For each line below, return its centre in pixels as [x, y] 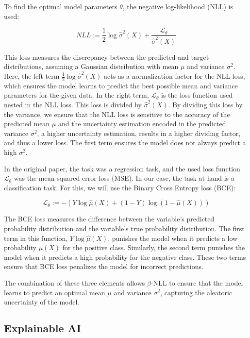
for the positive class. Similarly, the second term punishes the [154, 247]
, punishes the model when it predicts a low [173, 238]
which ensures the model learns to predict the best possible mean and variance [121, 85]
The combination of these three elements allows [75, 282]
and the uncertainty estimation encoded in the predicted [142, 124]
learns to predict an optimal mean [55, 292]
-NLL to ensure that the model [197, 282]
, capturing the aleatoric [196, 292]
